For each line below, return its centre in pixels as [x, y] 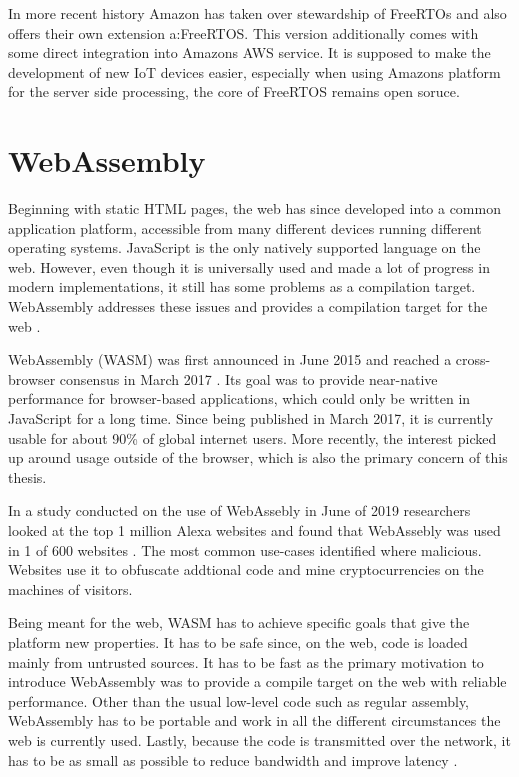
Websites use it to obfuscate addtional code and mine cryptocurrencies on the [246, 569]
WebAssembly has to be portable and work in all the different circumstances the [254, 720]
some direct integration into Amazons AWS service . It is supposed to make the [249, 52]
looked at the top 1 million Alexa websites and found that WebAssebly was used [254, 530]
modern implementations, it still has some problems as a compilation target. [242, 286]
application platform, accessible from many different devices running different [245, 227]
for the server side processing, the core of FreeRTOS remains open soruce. [234, 91]
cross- [473, 359]
